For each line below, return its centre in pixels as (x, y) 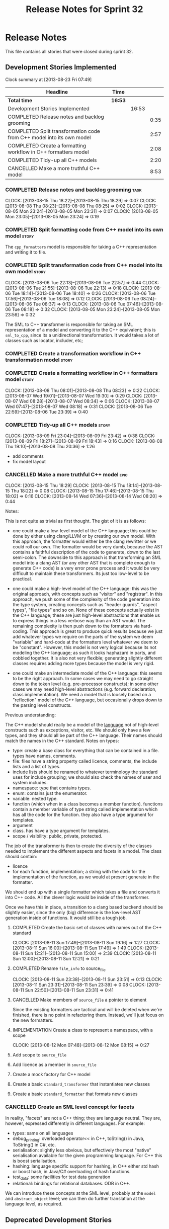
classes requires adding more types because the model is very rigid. (83, 664)
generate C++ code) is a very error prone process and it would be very (86, 568)
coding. (20, 631)
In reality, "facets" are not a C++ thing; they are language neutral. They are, (83, 1118)
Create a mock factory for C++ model (51, 1075)
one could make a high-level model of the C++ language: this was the (84, 589)
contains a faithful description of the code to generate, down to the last (86, 552)
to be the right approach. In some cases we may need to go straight (83, 679)
